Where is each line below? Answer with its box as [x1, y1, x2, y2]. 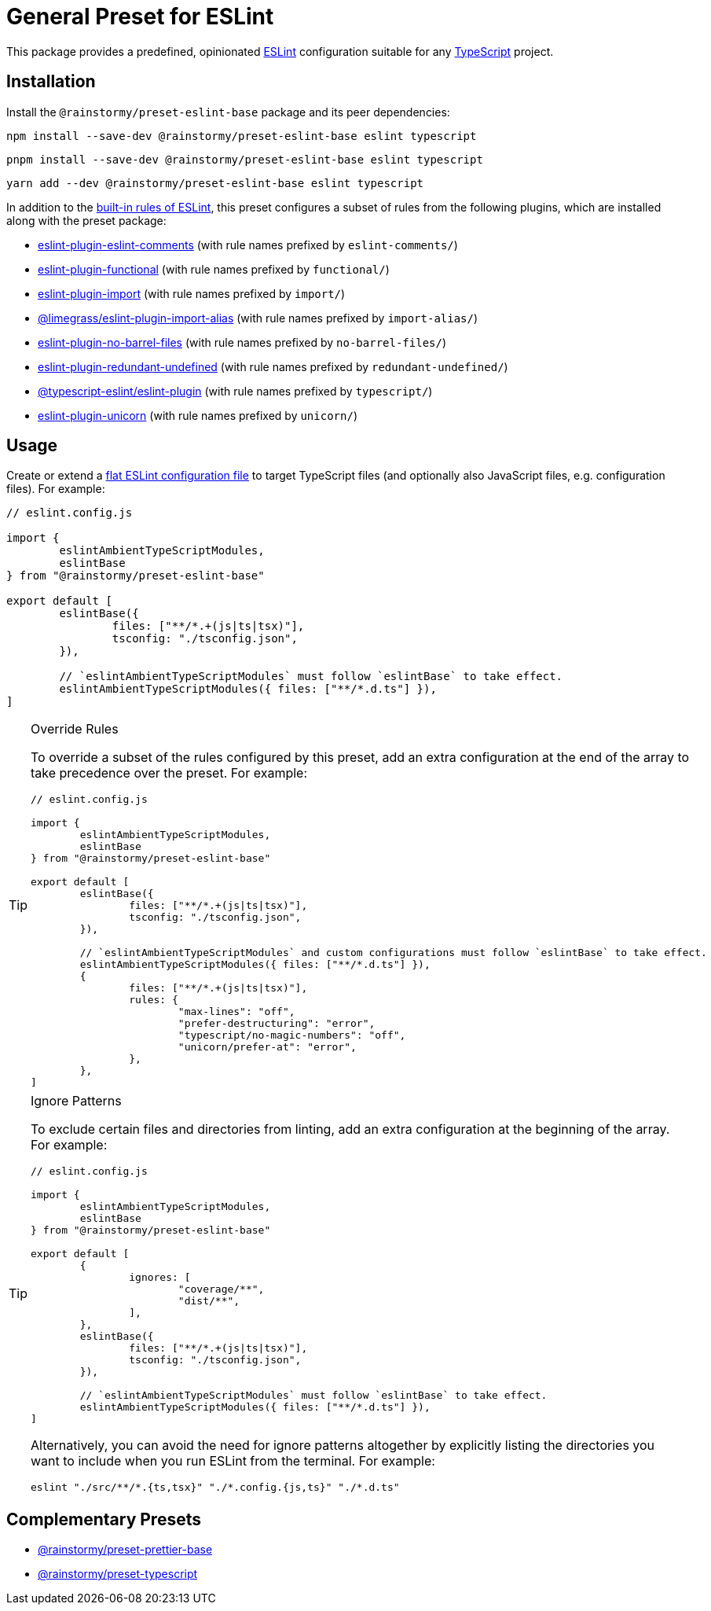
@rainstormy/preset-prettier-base [38, 1543, 213, 1557]
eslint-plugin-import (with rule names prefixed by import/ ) [38, 286, 346, 300]
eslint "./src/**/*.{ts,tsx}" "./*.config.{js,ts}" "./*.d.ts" [31, 1481, 400, 1494]
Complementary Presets [6, 1509, 201, 1529]
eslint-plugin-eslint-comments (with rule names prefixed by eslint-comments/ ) [38, 237, 458, 252]
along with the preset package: [6, 213, 167, 227]
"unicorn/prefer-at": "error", [178, 1041, 357, 1054]
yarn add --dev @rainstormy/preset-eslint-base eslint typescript [6, 176, 424, 189]
